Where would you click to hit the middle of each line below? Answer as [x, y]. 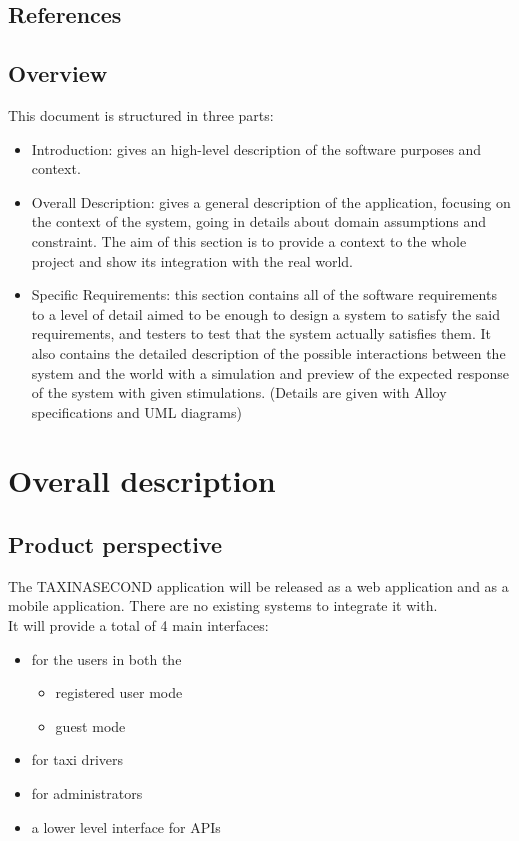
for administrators [87, 793]
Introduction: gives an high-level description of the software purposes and [256, 148]
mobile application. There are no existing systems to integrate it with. [223, 605]
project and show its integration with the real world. [192, 260]
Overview [58, 73]
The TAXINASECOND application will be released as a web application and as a [258, 585]
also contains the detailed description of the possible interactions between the [268, 352]
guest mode [90, 725]
